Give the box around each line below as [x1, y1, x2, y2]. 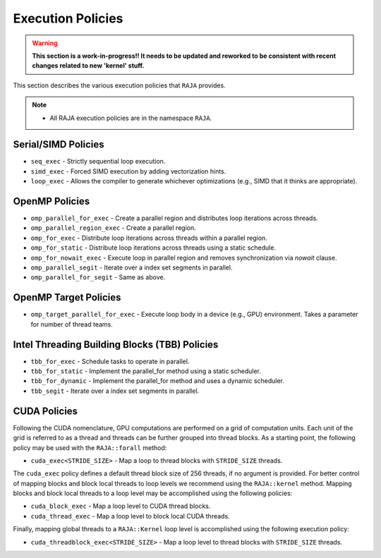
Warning [32, 39, 58, 47]
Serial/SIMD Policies [13, 138, 104, 151]
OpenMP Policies [13, 195, 90, 207]
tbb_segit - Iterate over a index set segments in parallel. [30, 387, 200, 395]
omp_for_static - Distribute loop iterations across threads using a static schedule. [30, 243, 277, 252]
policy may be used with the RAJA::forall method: [13, 443, 167, 451]
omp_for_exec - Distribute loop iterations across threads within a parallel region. [30, 233, 267, 242]
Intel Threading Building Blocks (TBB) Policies [13, 339, 219, 351]
